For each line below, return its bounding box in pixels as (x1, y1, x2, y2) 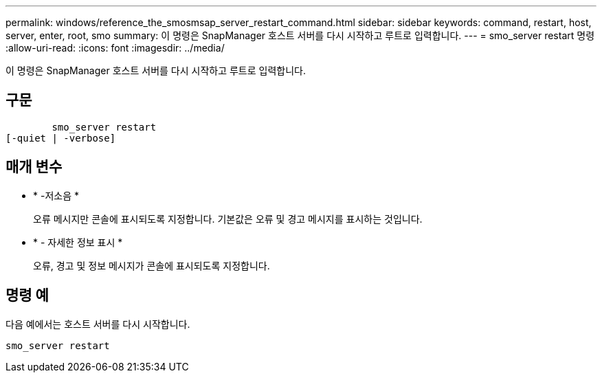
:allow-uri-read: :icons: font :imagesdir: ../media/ (5, 42, 225, 54)
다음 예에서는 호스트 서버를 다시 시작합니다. (5, 318, 190, 330)
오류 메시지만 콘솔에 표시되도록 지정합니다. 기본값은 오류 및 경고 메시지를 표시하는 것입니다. (33, 212, 423, 225)
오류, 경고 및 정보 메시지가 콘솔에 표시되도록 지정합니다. (33, 259, 270, 271)
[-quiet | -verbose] (5, 132, 116, 144)
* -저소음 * (33, 189, 79, 201)
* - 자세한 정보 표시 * (33, 236, 123, 248)
